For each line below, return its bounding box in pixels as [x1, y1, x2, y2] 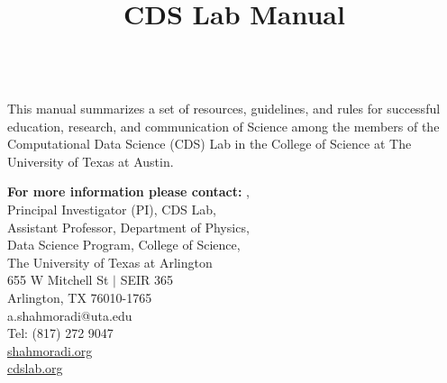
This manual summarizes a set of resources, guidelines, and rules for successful [7, 98, 441, 117]
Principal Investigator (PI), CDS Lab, [7, 199, 216, 218]
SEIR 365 [120, 270, 173, 289]
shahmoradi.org [7, 341, 93, 360]
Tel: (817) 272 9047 [7, 324, 114, 342]
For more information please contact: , [7, 182, 250, 201]
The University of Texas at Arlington [7, 252, 213, 271]
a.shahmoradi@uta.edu [7, 305, 132, 324]
